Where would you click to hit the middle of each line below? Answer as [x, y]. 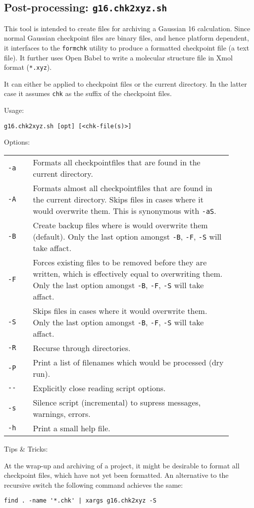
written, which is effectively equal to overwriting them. [128, 273]
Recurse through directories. [82, 348]
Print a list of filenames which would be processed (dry [128, 362]
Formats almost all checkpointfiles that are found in [123, 188]
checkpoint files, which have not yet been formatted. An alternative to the [116, 475]
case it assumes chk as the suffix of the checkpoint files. [88, 93]
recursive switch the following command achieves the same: [94, 484]
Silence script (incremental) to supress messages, [117, 402]
